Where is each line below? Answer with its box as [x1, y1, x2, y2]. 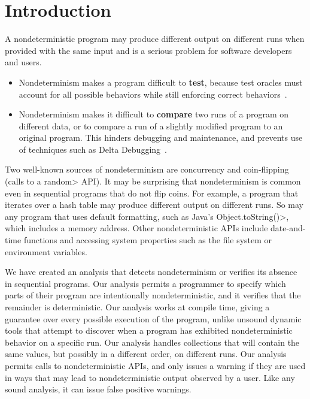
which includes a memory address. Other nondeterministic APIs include [5, 222, 268, 234]
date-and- [271, 222, 306, 234]
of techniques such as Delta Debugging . [19, 143, 167, 155]
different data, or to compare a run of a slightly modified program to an [19, 119, 283, 132]
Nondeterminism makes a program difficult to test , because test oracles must [19, 75, 303, 88]
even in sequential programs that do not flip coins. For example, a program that [5, 186, 299, 199]
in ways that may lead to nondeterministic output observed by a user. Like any [5, 371, 295, 383]
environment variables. [5, 245, 87, 258]
